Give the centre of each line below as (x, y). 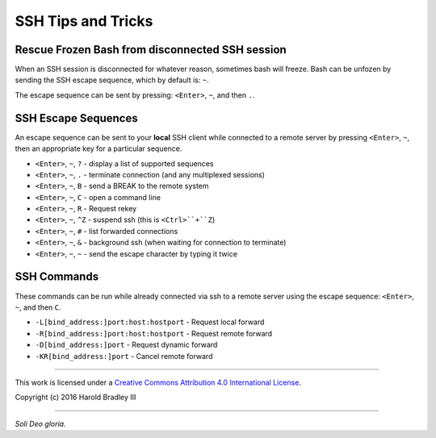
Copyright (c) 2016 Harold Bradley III (75, 397)
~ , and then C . (38, 307)
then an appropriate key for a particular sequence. (99, 148)
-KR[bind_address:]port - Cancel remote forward (124, 356)
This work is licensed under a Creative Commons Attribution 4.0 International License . (158, 382)
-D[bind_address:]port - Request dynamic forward (126, 345)
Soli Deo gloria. (40, 423)
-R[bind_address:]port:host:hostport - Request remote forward (154, 333)
